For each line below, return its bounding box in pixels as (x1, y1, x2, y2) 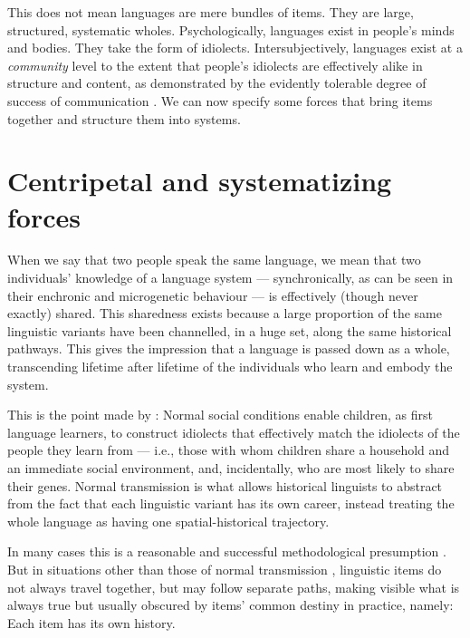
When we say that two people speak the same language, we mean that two (7, 250, 421, 269)
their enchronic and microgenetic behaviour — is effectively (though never (7, 285, 418, 304)
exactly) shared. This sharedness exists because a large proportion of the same (7, 304, 442, 323)
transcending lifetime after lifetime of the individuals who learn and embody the (7, 357, 453, 376)
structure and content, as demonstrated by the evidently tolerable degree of (7, 73, 427, 92)
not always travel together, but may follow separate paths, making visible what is (7, 577, 460, 596)
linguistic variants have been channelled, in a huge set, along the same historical (7, 321, 452, 340)
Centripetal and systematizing (7, 162, 392, 199)
